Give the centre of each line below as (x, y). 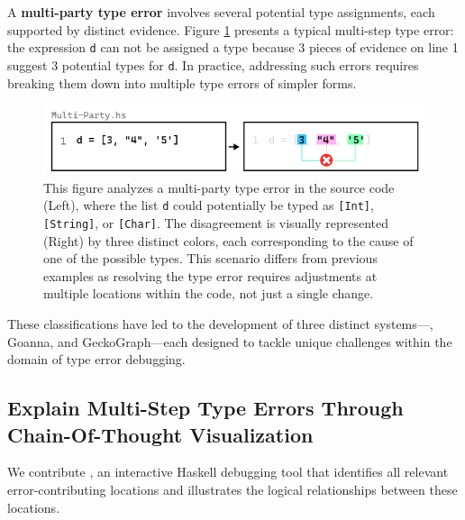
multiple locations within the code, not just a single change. (209, 293)
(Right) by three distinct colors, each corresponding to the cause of (228, 240)
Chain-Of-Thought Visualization (160, 434)
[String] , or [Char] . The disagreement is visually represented (216, 222)
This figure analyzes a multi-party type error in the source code (219, 187)
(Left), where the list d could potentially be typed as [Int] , (209, 205)
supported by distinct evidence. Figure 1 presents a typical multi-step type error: (231, 29)
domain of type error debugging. (96, 359)
